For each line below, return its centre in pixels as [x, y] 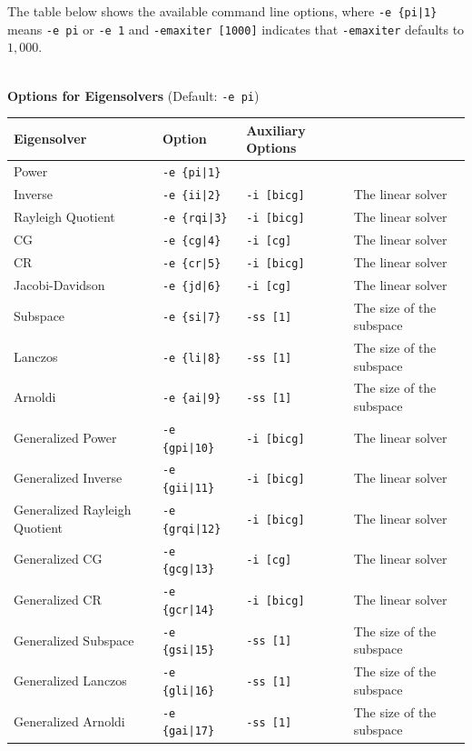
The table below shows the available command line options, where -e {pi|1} [222, 11]
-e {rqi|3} [195, 218]
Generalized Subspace [74, 640]
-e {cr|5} [192, 263]
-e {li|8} [192, 358]
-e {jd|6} [192, 286]
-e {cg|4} [192, 240]
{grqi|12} [192, 529]
